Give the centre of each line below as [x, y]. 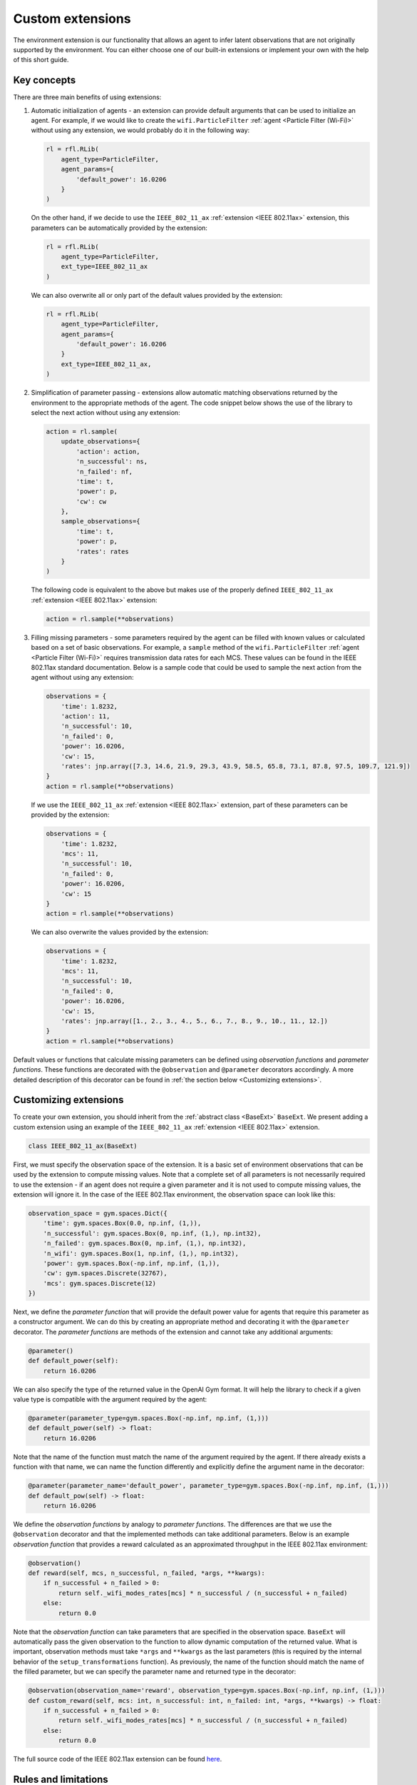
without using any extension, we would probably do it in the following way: [140, 130]
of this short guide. [41, 60]
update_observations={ [101, 442]
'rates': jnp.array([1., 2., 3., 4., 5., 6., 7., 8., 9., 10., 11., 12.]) [194, 1021]
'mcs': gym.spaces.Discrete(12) [100, 1283]
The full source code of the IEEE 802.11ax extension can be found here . [118, 1759]
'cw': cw [91, 501]
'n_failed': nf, [104, 472]
